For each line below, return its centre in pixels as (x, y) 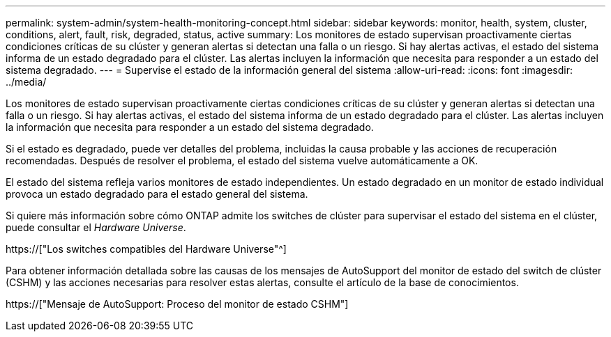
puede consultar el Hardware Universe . (96, 227)
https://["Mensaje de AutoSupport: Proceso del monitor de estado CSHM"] (177, 304)
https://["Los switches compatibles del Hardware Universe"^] (146, 249)
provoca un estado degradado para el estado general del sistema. (157, 194)
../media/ (26, 82)
